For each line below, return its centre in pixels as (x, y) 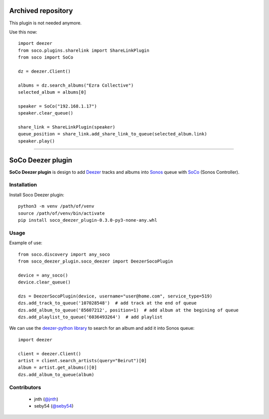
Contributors (25, 387)
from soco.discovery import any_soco (64, 254)
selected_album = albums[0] (52, 92)
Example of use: (26, 243)
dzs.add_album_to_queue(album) (56, 374)
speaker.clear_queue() (46, 113)
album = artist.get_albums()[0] (58, 368)
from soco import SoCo (46, 58)
